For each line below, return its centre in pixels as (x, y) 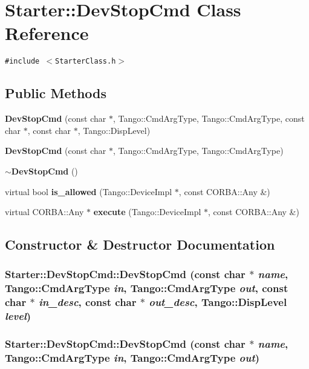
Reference (47, 33)
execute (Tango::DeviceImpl (147, 212)
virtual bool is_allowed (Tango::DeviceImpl (89, 191)
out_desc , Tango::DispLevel (218, 302)
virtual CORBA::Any (44, 212)
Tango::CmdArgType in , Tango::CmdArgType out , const (147, 288)
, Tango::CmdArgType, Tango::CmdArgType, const (209, 118)
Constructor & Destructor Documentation (140, 244)
